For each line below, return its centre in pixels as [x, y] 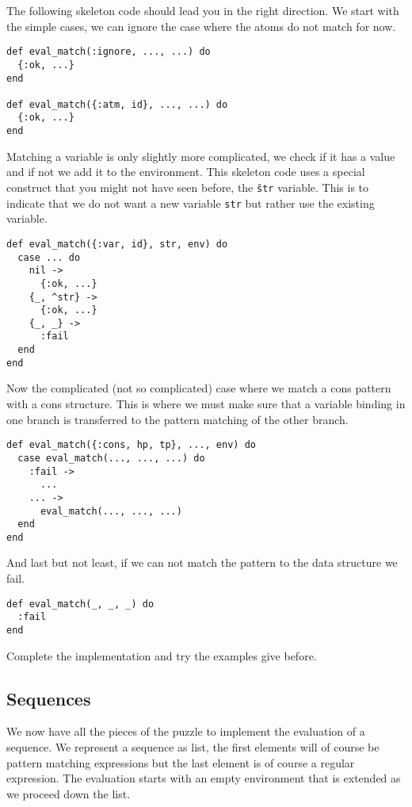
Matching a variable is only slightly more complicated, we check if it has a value [201, 156]
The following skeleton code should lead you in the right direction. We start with [203, 10]
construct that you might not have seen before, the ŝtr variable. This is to [188, 187]
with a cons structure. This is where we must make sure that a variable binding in [206, 404]
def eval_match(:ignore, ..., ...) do [109, 52]
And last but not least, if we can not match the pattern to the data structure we [202, 562]
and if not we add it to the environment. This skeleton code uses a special [186, 172]
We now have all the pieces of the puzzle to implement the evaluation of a [186, 731]
